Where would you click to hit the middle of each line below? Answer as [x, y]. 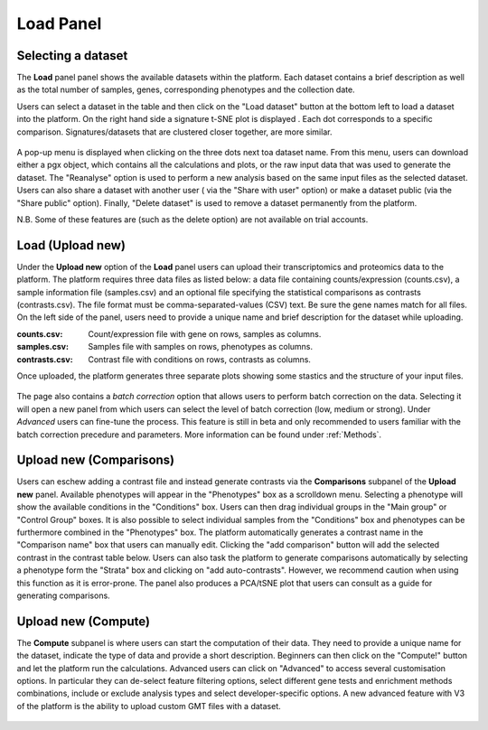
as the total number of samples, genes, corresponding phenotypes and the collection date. [186, 89]
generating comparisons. [63, 595]
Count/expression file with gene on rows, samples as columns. [205, 333]
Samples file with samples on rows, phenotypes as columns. [201, 347]
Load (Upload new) [71, 245]
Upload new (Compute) [84, 621]
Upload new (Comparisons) [96, 460]
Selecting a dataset [72, 56]
